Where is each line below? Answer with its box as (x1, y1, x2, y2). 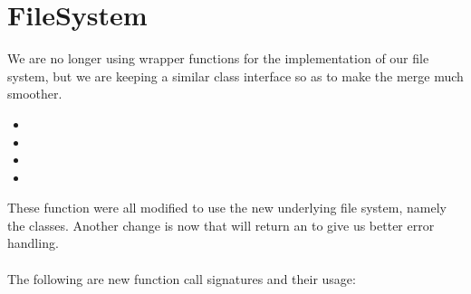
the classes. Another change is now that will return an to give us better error (7, 215, 435, 234)
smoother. (7, 84, 62, 103)
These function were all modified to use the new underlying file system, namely (7, 198, 447, 217)
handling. (7, 233, 59, 252)
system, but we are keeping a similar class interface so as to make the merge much (7, 66, 464, 85)
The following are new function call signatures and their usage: (7, 269, 356, 288)
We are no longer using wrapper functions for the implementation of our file (7, 49, 429, 68)
